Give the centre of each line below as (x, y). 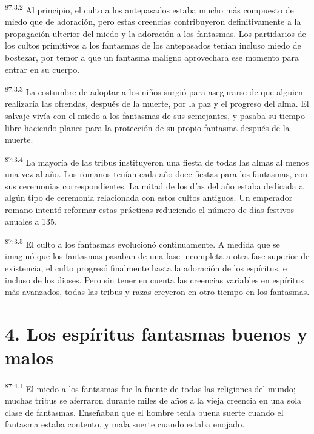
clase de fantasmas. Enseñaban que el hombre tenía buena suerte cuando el (144, 412)
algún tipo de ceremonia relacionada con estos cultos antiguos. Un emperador (149, 198)
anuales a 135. (31, 221)
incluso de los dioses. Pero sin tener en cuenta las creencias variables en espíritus (155, 280)
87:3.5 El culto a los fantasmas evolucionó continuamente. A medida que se (142, 243)
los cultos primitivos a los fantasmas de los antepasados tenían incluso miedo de (153, 45)
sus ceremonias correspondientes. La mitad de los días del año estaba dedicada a (154, 185)
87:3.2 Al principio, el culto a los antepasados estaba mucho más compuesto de (149, 9)
